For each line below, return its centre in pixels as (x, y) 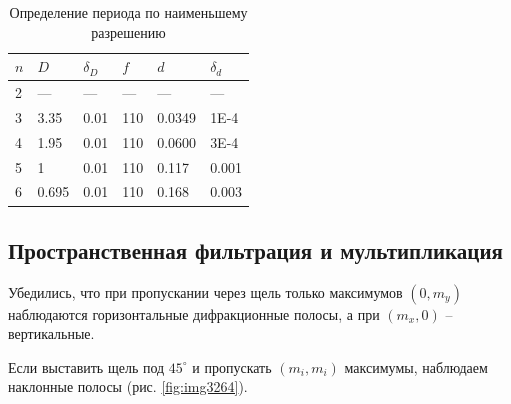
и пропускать (232, 366)
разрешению (128, 31)
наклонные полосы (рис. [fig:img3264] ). (128, 386)
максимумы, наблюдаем (416, 366)
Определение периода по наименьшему (128, 12)
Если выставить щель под (86, 366)
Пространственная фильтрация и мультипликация (255, 249)
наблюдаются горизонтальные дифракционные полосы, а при (194, 313)
